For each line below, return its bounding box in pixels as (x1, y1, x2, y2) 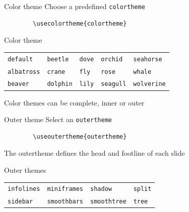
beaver (8, 80, 29, 88)
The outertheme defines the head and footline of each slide (4, 148, 185, 158)
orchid (101, 55, 123, 63)
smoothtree (90, 198, 127, 205)
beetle (47, 55, 69, 63)
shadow (90, 185, 112, 193)
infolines (8, 185, 40, 193)
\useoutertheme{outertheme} (33, 133, 127, 140)
